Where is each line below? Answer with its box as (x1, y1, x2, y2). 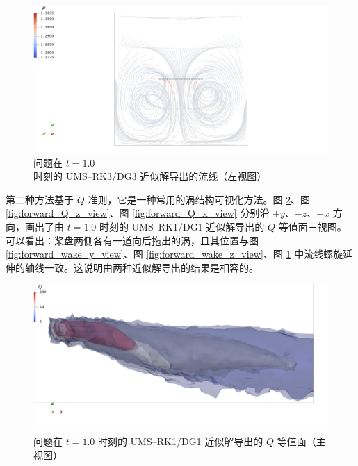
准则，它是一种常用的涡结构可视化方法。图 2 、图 (88, 192, 311, 206)
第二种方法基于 (6, 192, 74, 206)
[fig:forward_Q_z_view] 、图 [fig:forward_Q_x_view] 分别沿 (6, 206, 270, 220)
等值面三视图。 (278, 219, 347, 233)
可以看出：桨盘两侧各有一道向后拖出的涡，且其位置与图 (6, 233, 259, 247)
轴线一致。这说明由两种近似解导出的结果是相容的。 (24, 260, 259, 274)
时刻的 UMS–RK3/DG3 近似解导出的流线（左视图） (33, 169, 267, 183)
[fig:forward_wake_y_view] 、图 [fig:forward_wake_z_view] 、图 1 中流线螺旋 (6, 247, 343, 261)
